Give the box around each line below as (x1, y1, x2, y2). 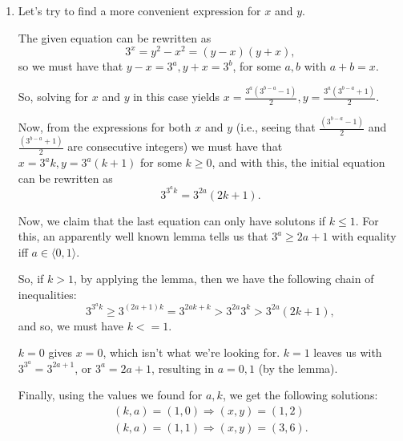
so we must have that (18, 58, 123, 75)
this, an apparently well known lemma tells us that (18, 228, 268, 245)
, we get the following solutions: (222, 386, 378, 403)
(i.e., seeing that (236, 119, 316, 136)
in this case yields (133, 88, 220, 105)
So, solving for (18, 88, 89, 105)
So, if (18, 270, 44, 287)
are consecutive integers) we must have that (67, 138, 283, 155)
